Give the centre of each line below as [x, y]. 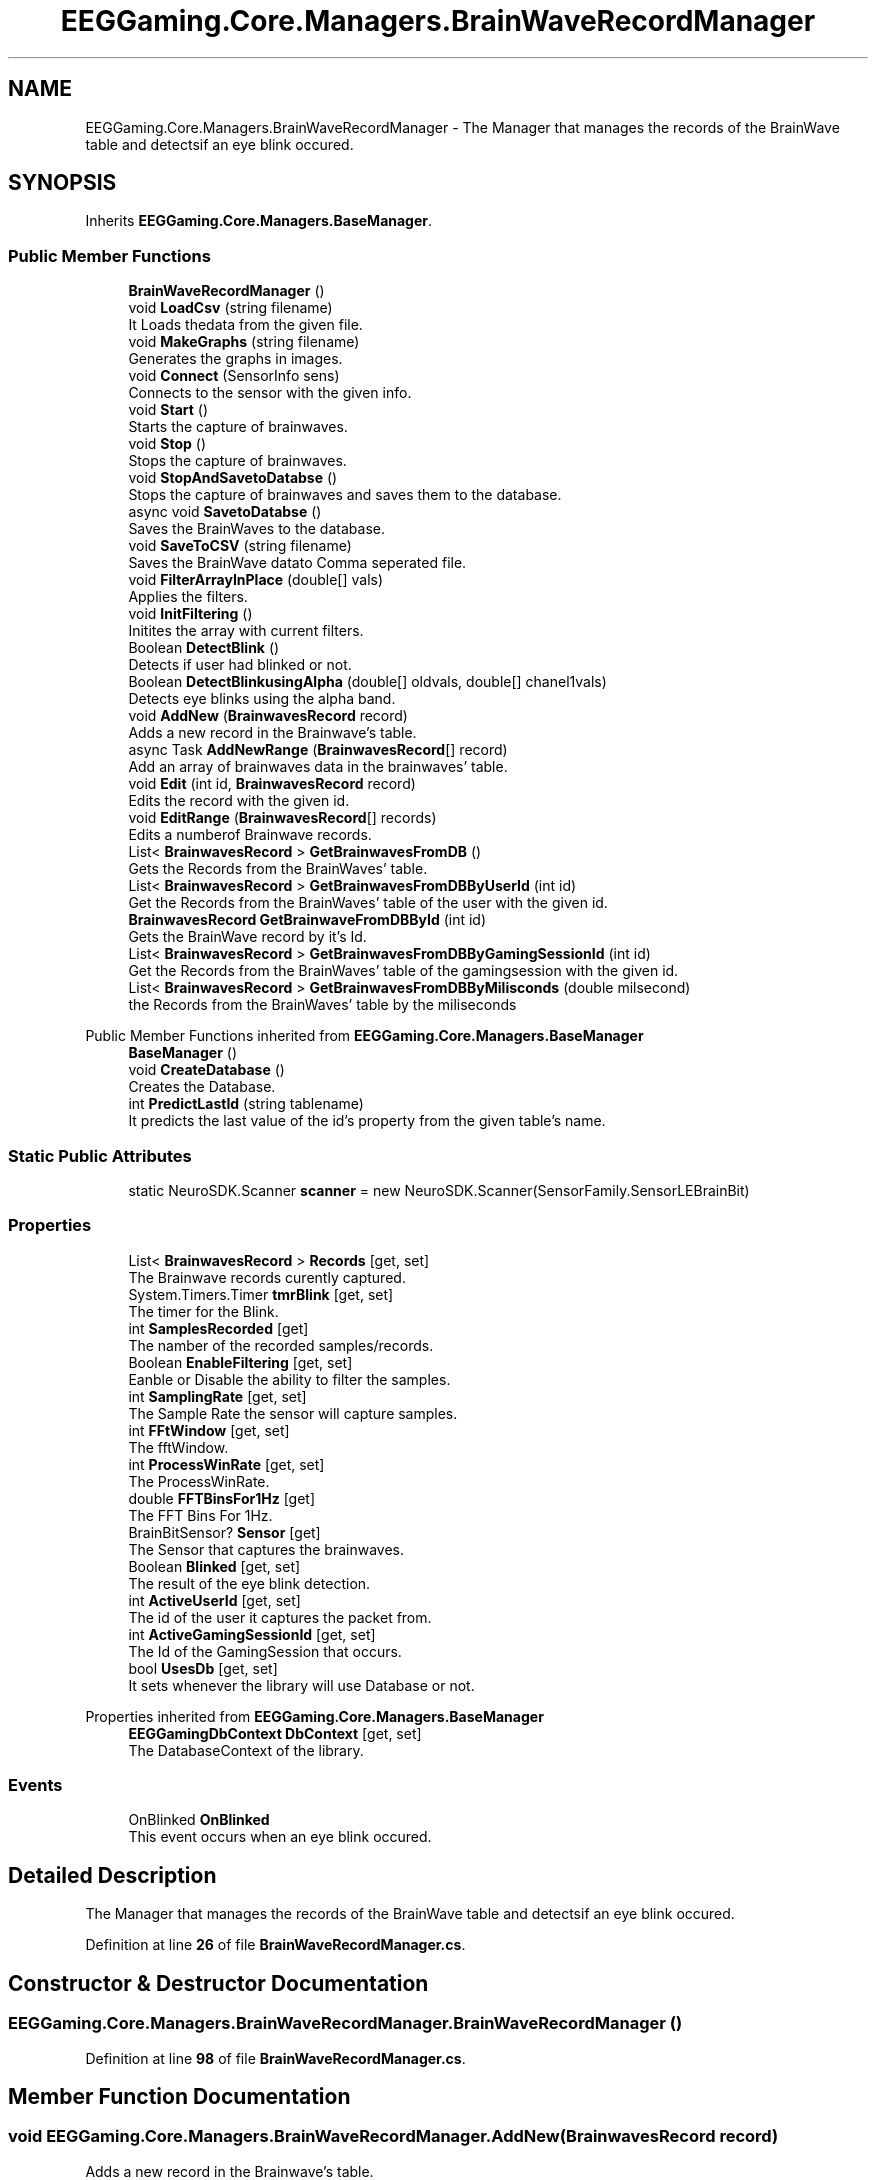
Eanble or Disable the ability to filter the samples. [289, 1379]
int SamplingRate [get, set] [217, 1396]
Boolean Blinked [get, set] [214, 1566]
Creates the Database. [202, 1087]
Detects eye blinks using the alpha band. [262, 699]
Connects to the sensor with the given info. [270, 393]
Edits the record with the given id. [239, 801]
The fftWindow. [178, 1447]
